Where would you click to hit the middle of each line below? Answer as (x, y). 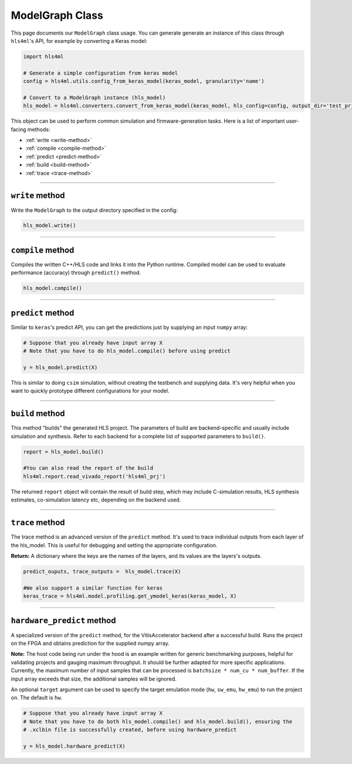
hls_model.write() (50, 226)
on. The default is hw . (37, 698)
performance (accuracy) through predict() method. (76, 272)
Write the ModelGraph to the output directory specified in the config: (94, 210)
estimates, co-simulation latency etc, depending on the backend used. (96, 500)
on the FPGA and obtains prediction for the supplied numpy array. (90, 643)
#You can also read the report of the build (88, 468)
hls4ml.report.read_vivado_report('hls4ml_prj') (94, 476)
